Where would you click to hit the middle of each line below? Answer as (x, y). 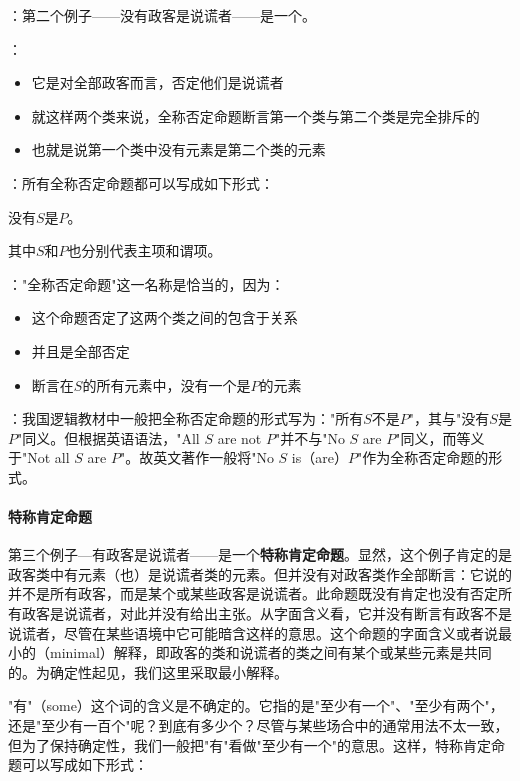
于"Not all (39, 457)
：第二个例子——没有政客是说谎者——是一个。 (162, 15)
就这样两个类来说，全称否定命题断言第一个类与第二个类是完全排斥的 (255, 115)
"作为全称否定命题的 (422, 457)
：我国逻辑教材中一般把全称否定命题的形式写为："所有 (186, 418)
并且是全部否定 (80, 350)
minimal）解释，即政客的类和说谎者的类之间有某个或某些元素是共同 (270, 652)
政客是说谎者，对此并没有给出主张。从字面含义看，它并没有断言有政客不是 (266, 613)
